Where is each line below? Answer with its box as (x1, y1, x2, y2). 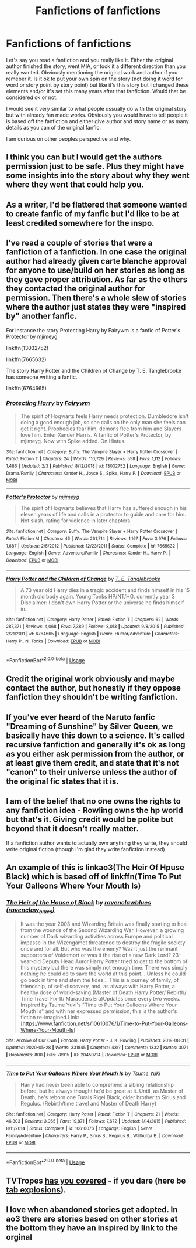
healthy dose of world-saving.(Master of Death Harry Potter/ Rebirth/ (20, 989, 187, 996)
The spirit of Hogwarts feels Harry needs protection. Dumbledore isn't (20, 412, 189, 420)
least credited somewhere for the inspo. (6, 218, 155, 228)
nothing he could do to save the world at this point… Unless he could (20, 970, 185, 977)
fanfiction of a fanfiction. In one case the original (6, 247, 187, 257)
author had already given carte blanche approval (6, 256, 187, 266)
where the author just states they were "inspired (6, 302, 186, 312)
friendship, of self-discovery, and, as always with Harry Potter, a (20, 982, 175, 989)
